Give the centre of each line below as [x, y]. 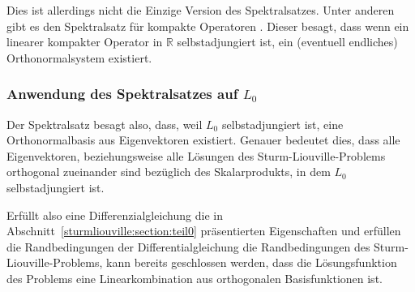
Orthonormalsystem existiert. [79, 57]
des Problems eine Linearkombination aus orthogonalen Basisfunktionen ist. [195, 278]
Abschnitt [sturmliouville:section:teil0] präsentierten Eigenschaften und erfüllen [204, 231]
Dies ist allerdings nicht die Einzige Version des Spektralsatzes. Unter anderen [201, 10]
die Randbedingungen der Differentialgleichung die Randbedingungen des [188, 246]
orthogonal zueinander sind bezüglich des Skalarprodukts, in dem [169, 172]
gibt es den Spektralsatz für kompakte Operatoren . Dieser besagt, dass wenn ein [208, 26]
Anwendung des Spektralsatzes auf [122, 94]
